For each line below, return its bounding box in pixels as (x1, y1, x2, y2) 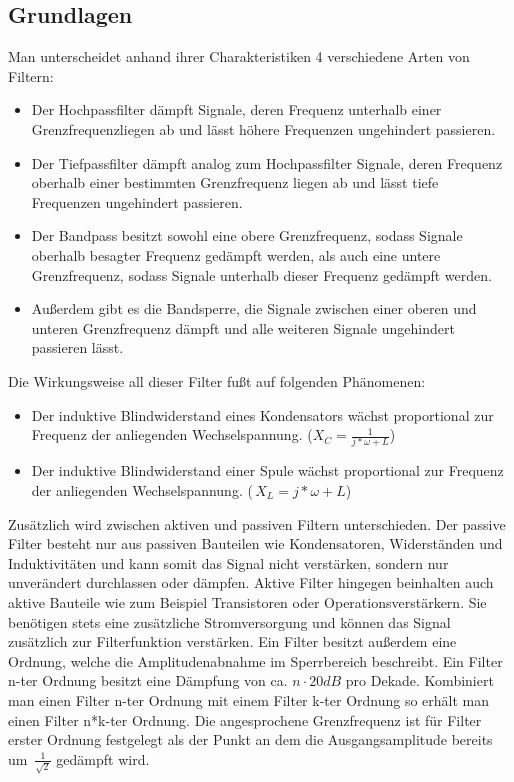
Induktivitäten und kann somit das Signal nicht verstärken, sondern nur (8, 552, 449, 573)
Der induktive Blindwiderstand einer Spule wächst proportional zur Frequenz (31, 460, 504, 481)
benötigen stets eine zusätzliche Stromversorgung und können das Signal (8, 611, 451, 632)
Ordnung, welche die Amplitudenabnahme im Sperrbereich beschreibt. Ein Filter (8, 650, 503, 671)
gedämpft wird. (56, 748, 150, 769)
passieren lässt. (31, 337, 124, 358)
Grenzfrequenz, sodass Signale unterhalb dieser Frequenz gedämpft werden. (31, 264, 492, 285)
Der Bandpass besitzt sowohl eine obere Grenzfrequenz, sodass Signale (31, 225, 463, 246)
